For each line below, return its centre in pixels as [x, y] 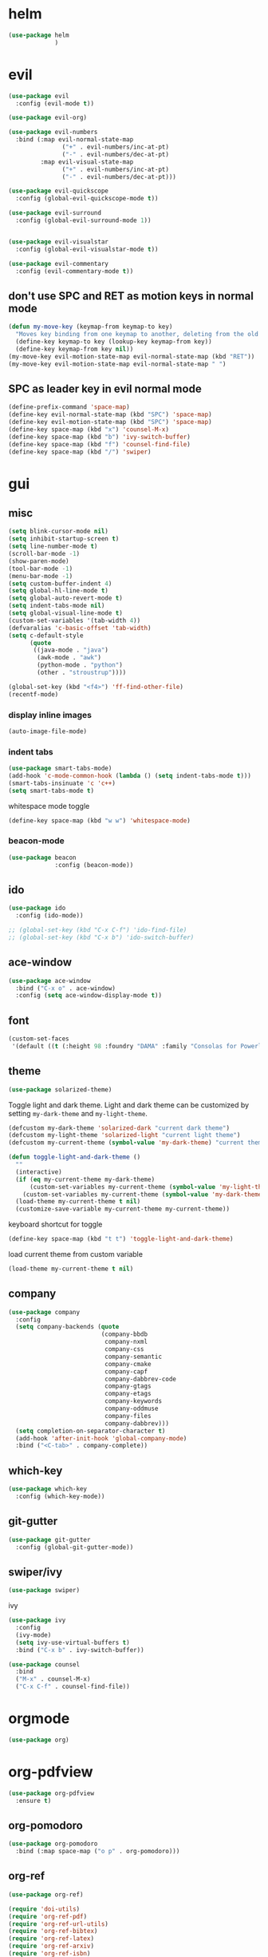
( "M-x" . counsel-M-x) [53, 1679]
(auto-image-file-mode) [48, 731]
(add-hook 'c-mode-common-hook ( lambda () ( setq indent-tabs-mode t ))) [130, 775]
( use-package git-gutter [49, 1539]
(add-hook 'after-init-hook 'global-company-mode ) [101, 1438]
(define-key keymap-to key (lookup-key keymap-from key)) [114, 341]
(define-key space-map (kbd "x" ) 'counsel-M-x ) [89, 429]
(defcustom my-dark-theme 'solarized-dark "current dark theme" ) [119, 1128]
